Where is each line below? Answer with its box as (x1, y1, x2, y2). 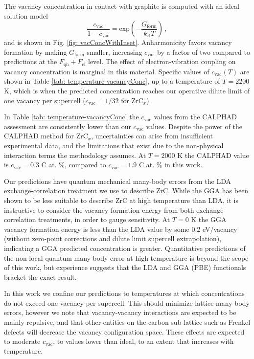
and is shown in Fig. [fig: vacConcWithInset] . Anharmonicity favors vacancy (4, 37, 232, 47)
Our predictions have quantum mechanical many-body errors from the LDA (4, 176, 231, 186)
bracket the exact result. (4, 271, 77, 282)
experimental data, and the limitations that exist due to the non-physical (4, 140, 224, 150)
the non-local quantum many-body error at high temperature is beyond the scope (4, 252, 249, 263)
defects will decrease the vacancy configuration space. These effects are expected (4, 326, 245, 337)
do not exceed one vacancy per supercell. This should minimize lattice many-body (4, 297, 250, 308)
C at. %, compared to (41, 159, 106, 170)
